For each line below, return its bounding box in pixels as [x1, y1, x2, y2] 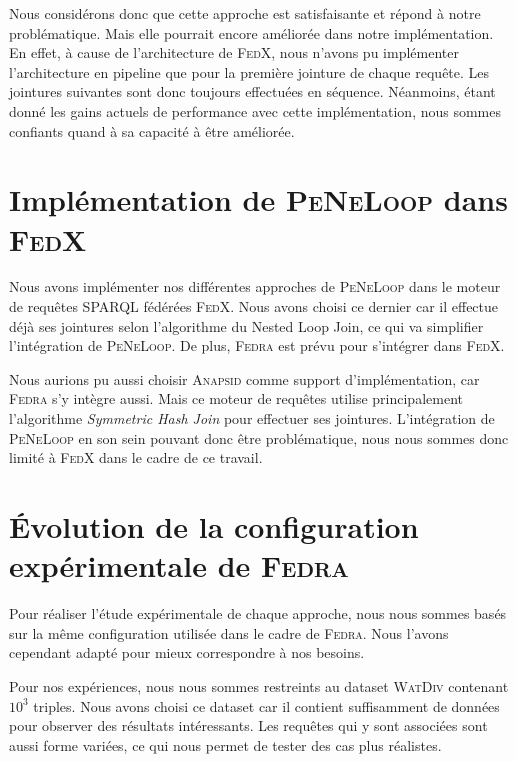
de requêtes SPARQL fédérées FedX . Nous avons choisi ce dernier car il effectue [9, 296, 499, 317]
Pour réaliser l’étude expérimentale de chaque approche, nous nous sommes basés [9, 603, 507, 624]
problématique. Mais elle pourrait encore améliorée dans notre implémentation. [9, 22, 494, 43]
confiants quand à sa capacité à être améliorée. [9, 120, 295, 141]
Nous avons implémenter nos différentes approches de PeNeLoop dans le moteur [9, 276, 501, 297]
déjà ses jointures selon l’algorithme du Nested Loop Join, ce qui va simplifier [9, 315, 484, 336]
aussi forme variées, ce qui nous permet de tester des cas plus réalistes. [9, 734, 442, 755]
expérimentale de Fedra [9, 545, 349, 586]
